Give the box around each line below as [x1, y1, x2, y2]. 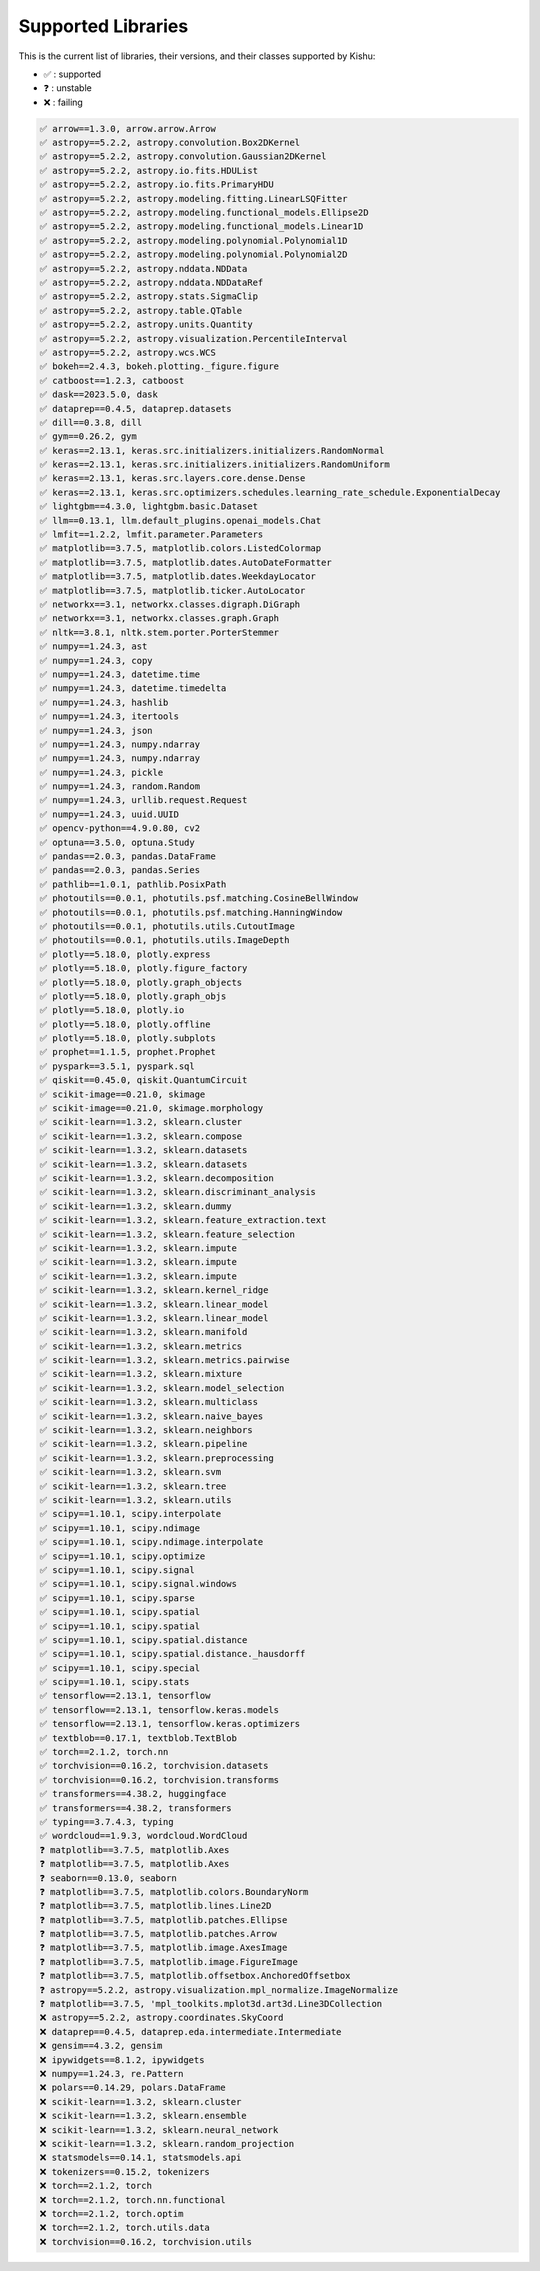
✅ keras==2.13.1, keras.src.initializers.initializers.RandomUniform [39, 459, 390, 470]
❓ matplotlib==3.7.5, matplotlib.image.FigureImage [39, 1956, 299, 1967]
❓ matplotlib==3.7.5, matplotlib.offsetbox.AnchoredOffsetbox [39, 1970, 351, 1982]
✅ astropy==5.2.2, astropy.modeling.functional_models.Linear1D [39, 221, 364, 232]
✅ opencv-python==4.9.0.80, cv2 [39, 823, 200, 834]
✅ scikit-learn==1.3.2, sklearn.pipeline [39, 1438, 248, 1450]
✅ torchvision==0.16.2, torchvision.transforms [39, 1774, 280, 1785]
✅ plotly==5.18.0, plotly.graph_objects [39, 976, 243, 988]
